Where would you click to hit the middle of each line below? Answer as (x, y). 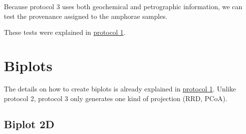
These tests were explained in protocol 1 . (65, 32)
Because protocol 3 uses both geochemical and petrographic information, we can (123, 6)
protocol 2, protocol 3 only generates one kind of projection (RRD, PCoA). (116, 98)
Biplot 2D (29, 124)
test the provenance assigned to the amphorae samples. (86, 16)
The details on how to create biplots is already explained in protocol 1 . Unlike (120, 88)
